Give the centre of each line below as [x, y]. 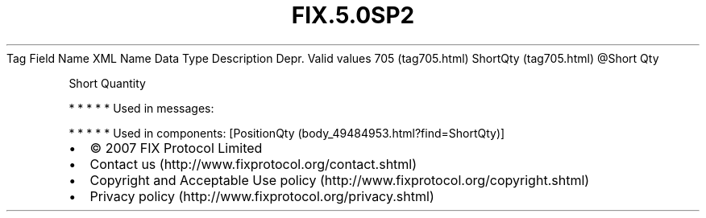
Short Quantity [107, 83]
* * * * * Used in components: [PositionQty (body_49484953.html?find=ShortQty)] [287, 133]
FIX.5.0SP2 [353, 15]
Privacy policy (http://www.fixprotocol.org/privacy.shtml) [262, 196]
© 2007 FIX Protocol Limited [176, 148]
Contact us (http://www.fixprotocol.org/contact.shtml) [253, 164]
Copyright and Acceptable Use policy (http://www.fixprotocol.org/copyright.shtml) [340, 180]
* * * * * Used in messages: [141, 108]
